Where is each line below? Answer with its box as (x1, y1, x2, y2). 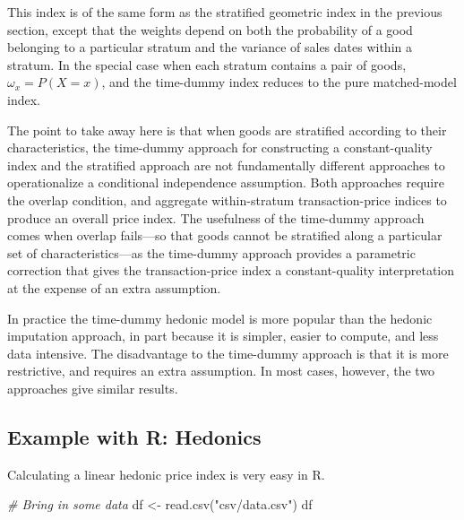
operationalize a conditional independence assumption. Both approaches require (7, 173, 444, 192)
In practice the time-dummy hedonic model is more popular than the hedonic (7, 308, 433, 327)
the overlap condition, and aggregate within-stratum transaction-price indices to (7, 190, 447, 209)
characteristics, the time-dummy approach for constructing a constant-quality (7, 138, 433, 157)
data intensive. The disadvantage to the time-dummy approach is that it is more (7, 343, 449, 362)
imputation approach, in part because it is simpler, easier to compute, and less (7, 326, 439, 345)
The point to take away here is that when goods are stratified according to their (7, 120, 447, 139)
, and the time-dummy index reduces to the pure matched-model (101, 73, 457, 91)
